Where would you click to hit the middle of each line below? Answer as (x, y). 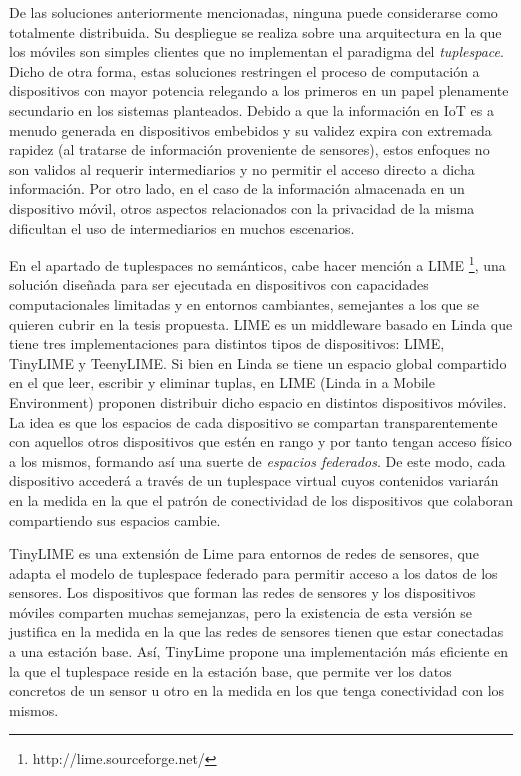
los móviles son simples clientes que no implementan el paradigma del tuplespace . (256, 51)
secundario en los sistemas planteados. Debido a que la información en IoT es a (251, 109)
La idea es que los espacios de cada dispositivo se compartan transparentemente (253, 421)
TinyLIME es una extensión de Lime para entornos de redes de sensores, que (244, 553)
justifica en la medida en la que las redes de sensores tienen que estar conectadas (256, 631)
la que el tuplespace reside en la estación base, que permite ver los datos (230, 670)
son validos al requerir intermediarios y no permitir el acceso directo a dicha (242, 168)
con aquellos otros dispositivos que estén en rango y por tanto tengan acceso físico (260, 441)
